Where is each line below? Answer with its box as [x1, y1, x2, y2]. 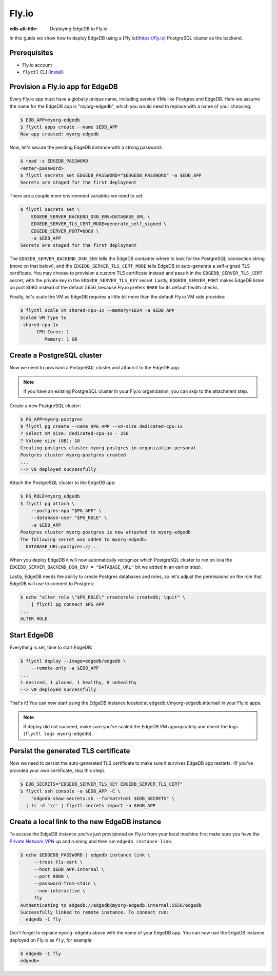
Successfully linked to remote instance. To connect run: [20, 909, 169, 915]
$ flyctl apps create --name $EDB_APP [20, 124, 118, 130]
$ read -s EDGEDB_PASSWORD [20, 158, 88, 164]
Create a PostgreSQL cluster [9, 351, 103, 360]
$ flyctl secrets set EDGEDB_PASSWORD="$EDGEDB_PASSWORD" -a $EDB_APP [20, 172, 202, 178]
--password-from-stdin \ [33, 881, 96, 887]
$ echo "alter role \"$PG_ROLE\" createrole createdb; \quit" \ [20, 594, 186, 600]
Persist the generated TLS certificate [9, 747, 130, 755]
